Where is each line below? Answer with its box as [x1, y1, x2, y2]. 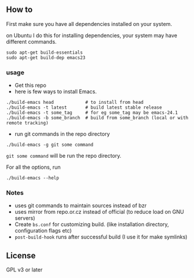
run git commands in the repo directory [14, 130, 110, 138]
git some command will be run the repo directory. [6, 152, 122, 159]
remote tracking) [6, 120, 49, 126]
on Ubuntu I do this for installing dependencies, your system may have [6, 32, 178, 39]
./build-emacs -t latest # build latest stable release [6, 104, 162, 111]
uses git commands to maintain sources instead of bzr [14, 202, 147, 209]
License [6, 250, 36, 260]
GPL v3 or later [6, 266, 43, 273]
